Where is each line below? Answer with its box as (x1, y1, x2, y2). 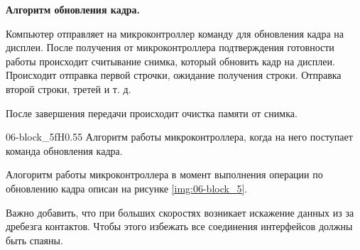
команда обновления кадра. (6, 143, 123, 158)
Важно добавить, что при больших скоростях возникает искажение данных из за (6, 205, 354, 219)
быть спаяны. (6, 232, 63, 247)
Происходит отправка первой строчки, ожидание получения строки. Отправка (6, 67, 342, 82)
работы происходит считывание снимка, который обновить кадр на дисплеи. (6, 53, 335, 68)
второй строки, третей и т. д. (6, 81, 131, 96)
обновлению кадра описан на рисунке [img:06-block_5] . (6, 180, 248, 195)
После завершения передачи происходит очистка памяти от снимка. (6, 105, 298, 120)
